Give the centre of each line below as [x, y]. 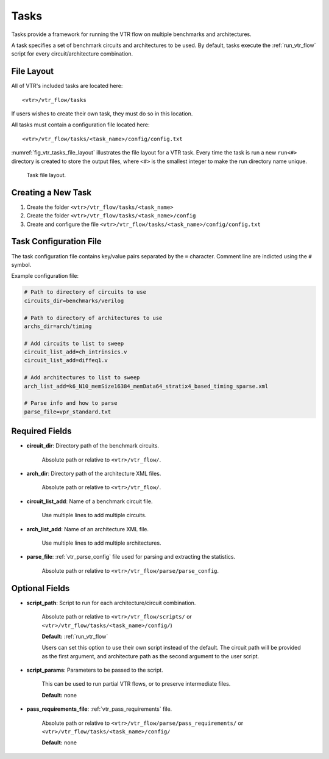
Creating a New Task [51, 192]
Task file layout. [46, 175]
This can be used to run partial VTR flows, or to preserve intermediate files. [136, 684]
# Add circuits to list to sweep [74, 343]
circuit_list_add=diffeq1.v [66, 361]
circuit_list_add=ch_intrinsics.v [76, 352]
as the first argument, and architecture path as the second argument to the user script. [150, 656]
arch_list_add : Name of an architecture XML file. [88, 529]
